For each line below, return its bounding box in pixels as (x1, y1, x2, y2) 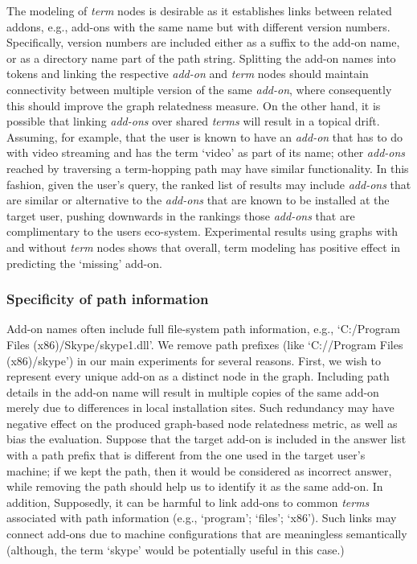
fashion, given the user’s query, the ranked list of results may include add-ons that (6, 175, 411, 192)
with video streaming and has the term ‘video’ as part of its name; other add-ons (6, 144, 406, 161)
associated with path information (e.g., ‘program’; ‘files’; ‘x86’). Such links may (6, 509, 397, 526)
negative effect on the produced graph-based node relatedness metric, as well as (6, 414, 398, 431)
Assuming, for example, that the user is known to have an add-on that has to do (6, 128, 403, 145)
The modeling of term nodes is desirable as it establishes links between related (6, 2, 392, 19)
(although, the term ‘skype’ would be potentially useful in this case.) (6, 541, 345, 558)
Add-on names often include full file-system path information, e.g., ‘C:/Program (6, 320, 400, 337)
